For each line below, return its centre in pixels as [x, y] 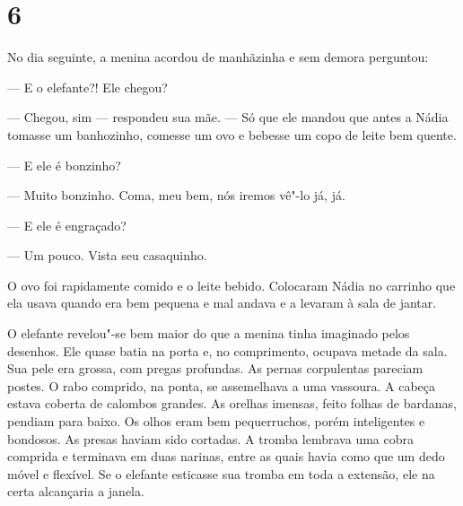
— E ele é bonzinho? [64, 165]
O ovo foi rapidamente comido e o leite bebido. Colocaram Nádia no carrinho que [231, 285]
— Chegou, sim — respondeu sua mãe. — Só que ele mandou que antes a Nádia [228, 117]
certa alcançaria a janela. [76, 491]
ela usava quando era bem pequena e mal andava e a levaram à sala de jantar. [222, 303]
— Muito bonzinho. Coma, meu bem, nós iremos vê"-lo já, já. [176, 195]
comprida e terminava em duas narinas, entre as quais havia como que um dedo [226, 456]
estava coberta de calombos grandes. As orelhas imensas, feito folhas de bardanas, [232, 403]
